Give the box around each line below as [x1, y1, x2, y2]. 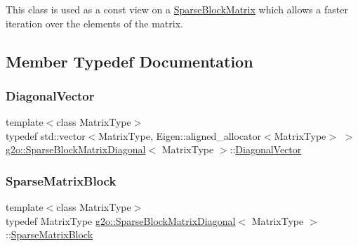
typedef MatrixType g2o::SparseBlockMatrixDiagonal [6, 213, 236, 228]
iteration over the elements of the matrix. [6, 15, 183, 30]
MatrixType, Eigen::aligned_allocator [98, 128, 262, 143]
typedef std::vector [6, 128, 86, 143]
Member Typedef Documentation [6, 50, 253, 72]
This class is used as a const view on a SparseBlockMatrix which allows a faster [6, 2, 348, 16]
